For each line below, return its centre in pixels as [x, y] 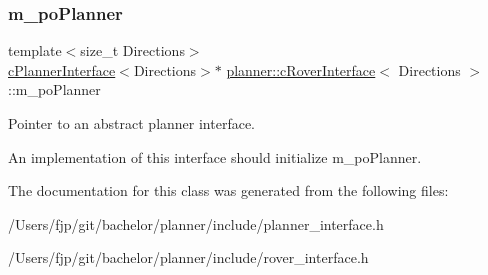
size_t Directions [132, 50]
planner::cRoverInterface [301, 69]
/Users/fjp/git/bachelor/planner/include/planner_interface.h [196, 223]
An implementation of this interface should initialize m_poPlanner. [215, 156]
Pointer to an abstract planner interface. [132, 123]
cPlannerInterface [62, 69]
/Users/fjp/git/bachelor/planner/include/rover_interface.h [188, 257]
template [35, 50]
